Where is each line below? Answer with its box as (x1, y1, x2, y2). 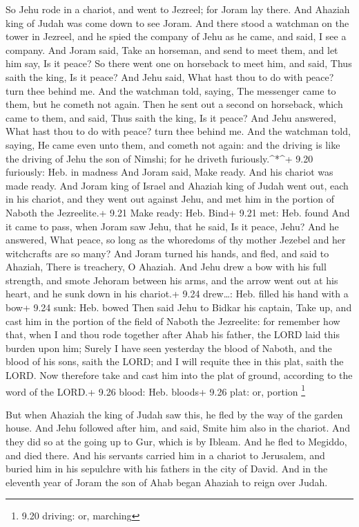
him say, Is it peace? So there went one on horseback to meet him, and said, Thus (6, 56, 352, 71)
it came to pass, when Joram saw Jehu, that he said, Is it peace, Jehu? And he (6, 219, 339, 233)
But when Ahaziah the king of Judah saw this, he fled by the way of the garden (6, 407, 343, 421)
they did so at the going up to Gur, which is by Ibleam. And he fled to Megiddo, (6, 434, 347, 449)
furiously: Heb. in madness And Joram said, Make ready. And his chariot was (6, 165, 333, 179)
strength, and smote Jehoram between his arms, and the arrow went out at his (6, 272, 338, 287)
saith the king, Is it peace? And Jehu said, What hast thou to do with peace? (6, 69, 334, 84)
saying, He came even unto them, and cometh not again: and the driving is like (6, 137, 340, 151)
